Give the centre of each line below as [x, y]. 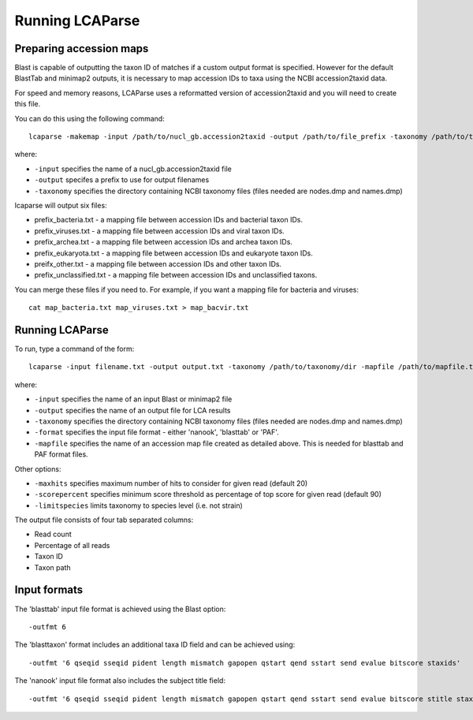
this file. [28, 104]
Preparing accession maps [82, 48]
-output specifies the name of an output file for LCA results [132, 410]
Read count [53, 534]
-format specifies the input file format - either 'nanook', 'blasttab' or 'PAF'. [156, 432]
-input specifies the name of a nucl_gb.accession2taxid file [133, 169]
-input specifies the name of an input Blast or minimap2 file [133, 399]
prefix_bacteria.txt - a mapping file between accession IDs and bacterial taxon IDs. [169, 220]
